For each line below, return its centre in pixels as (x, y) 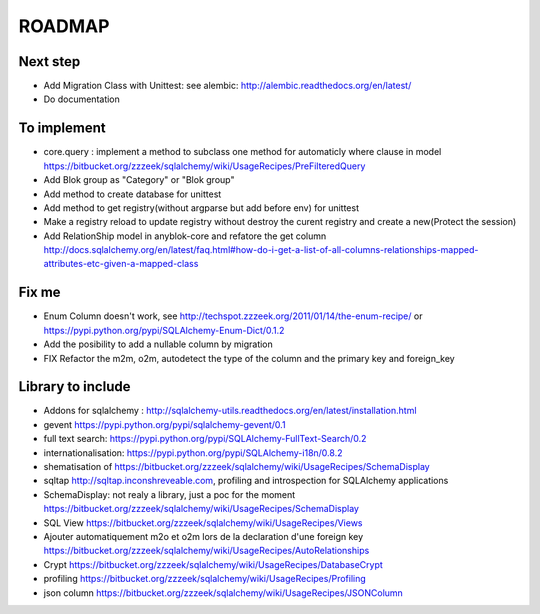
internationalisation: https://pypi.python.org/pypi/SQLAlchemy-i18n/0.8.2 (193, 452)
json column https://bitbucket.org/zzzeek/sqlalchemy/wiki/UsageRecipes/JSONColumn (223, 592)
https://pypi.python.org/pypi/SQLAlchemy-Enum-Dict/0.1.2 (164, 330)
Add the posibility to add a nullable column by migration (158, 344)
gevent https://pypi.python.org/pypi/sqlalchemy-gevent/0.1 (164, 424)
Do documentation (81, 99)
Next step (49, 61)
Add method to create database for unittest (132, 194)
